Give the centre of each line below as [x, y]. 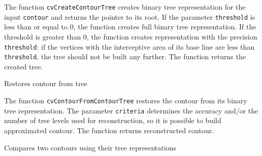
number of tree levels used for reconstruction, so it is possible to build [113, 120]
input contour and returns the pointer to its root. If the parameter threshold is [130, 16]
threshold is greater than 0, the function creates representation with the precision [131, 36]
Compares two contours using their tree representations [90, 147]
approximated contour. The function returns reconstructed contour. [109, 130]
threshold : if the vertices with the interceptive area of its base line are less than [129, 46]
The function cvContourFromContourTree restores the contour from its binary [126, 100]
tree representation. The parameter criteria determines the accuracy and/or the [131, 110]
